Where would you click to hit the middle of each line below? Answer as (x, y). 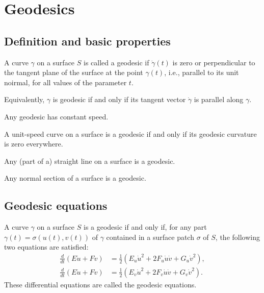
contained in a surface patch (150, 237)
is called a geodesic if (116, 62)
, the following (237, 237)
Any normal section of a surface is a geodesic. (75, 178)
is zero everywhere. (34, 144)
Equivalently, (24, 99)
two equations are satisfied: (46, 247)
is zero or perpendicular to (214, 62)
